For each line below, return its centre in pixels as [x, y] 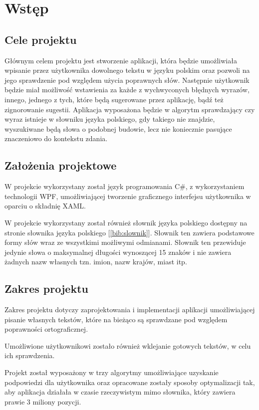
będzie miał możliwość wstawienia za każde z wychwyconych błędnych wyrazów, [127, 90]
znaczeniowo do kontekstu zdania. [56, 138]
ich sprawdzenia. [30, 355]
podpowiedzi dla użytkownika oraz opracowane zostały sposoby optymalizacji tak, [130, 382]
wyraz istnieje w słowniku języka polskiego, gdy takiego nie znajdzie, [110, 119]
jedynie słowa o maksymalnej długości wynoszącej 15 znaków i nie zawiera [118, 252]
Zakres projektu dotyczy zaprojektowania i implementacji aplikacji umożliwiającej [130, 309]
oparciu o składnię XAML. [45, 206]
